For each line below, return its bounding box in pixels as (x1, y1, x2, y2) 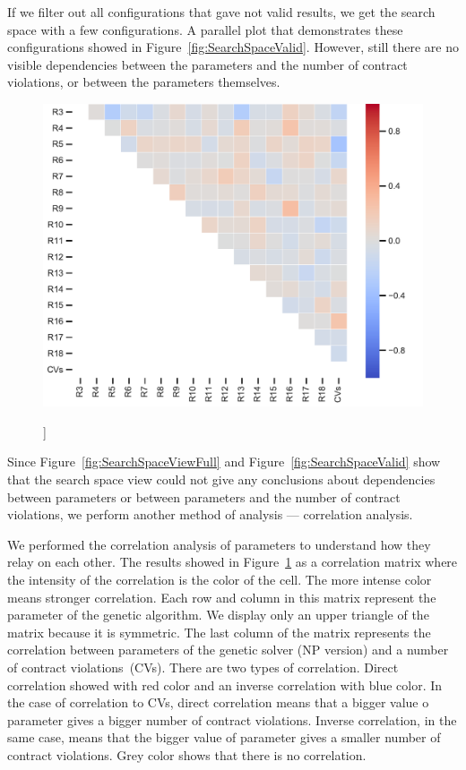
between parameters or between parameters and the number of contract (7, 487, 401, 506)
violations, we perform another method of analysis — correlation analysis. (7, 505, 413, 524)
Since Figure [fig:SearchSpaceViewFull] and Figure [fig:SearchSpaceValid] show (7, 452, 441, 471)
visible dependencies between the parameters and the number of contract (7, 55, 408, 73)
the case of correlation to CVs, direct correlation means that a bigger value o (7, 693, 429, 712)
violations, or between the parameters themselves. (7, 73, 280, 91)
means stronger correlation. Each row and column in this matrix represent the (7, 587, 436, 606)
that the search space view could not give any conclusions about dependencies (7, 470, 436, 489)
